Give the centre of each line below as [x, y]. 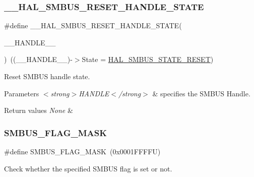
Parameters [22, 93]
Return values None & [39, 110]
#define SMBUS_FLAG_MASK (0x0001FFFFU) [82, 151]
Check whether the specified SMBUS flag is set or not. [88, 168]
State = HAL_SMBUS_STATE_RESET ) [148, 59]
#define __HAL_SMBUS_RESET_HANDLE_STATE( [93, 25]
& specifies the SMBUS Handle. [201, 93]
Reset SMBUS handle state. [47, 76]
